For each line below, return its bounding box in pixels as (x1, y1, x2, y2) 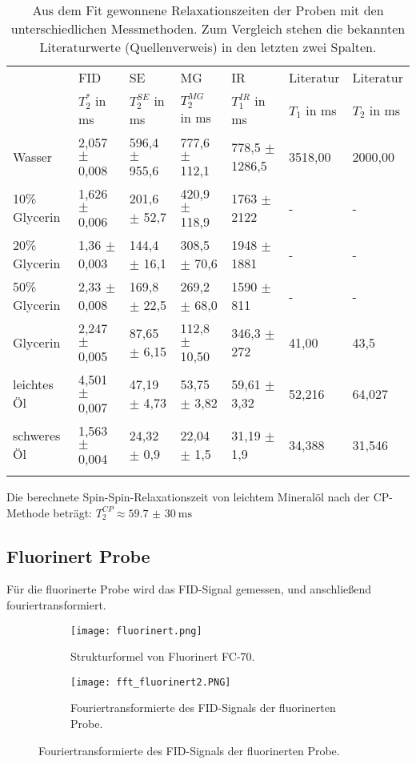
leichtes (13, 375, 54, 393)
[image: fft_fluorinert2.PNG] (70, 676, 231, 688)
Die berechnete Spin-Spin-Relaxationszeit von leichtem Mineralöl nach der (6, 489, 370, 505)
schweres (13, 426, 61, 444)
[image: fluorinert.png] (70, 625, 202, 637)
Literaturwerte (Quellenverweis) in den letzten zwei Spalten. (39, 38, 377, 56)
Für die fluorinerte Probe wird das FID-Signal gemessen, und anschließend (6, 581, 372, 597)
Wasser (13, 147, 53, 166)
